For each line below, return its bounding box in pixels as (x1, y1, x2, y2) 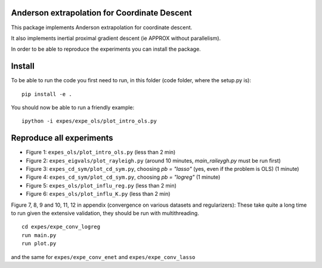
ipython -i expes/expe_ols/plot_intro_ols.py (21, 118, 157, 124)
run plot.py (21, 240, 57, 247)
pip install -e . (21, 91, 72, 98)
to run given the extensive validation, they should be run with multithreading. (11, 210, 199, 217)
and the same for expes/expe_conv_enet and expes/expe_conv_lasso (11, 253, 196, 260)
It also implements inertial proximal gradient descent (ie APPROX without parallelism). (11, 35, 221, 42)
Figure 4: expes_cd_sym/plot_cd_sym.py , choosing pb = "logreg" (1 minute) (26, 173, 221, 181)
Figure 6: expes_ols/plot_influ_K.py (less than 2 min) (26, 191, 171, 198)
